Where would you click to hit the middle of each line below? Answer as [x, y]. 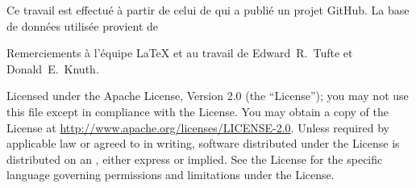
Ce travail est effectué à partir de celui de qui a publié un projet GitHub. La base [208, 10]
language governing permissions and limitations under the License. [171, 175]
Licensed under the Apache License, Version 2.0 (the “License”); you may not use [208, 96]
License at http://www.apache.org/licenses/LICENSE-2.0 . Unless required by [198, 127]
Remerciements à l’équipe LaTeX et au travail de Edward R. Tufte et [180, 53]
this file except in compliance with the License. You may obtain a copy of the [198, 111]
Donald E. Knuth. [53, 68]
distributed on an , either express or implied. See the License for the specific [195, 159]
